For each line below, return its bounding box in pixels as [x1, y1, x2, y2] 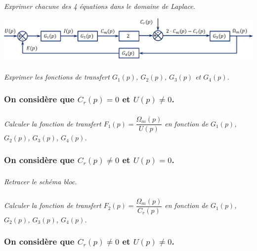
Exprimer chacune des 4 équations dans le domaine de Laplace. [4, 1, 195, 11]
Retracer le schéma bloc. [4, 176, 77, 186]
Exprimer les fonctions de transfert [4, 72, 110, 82]
